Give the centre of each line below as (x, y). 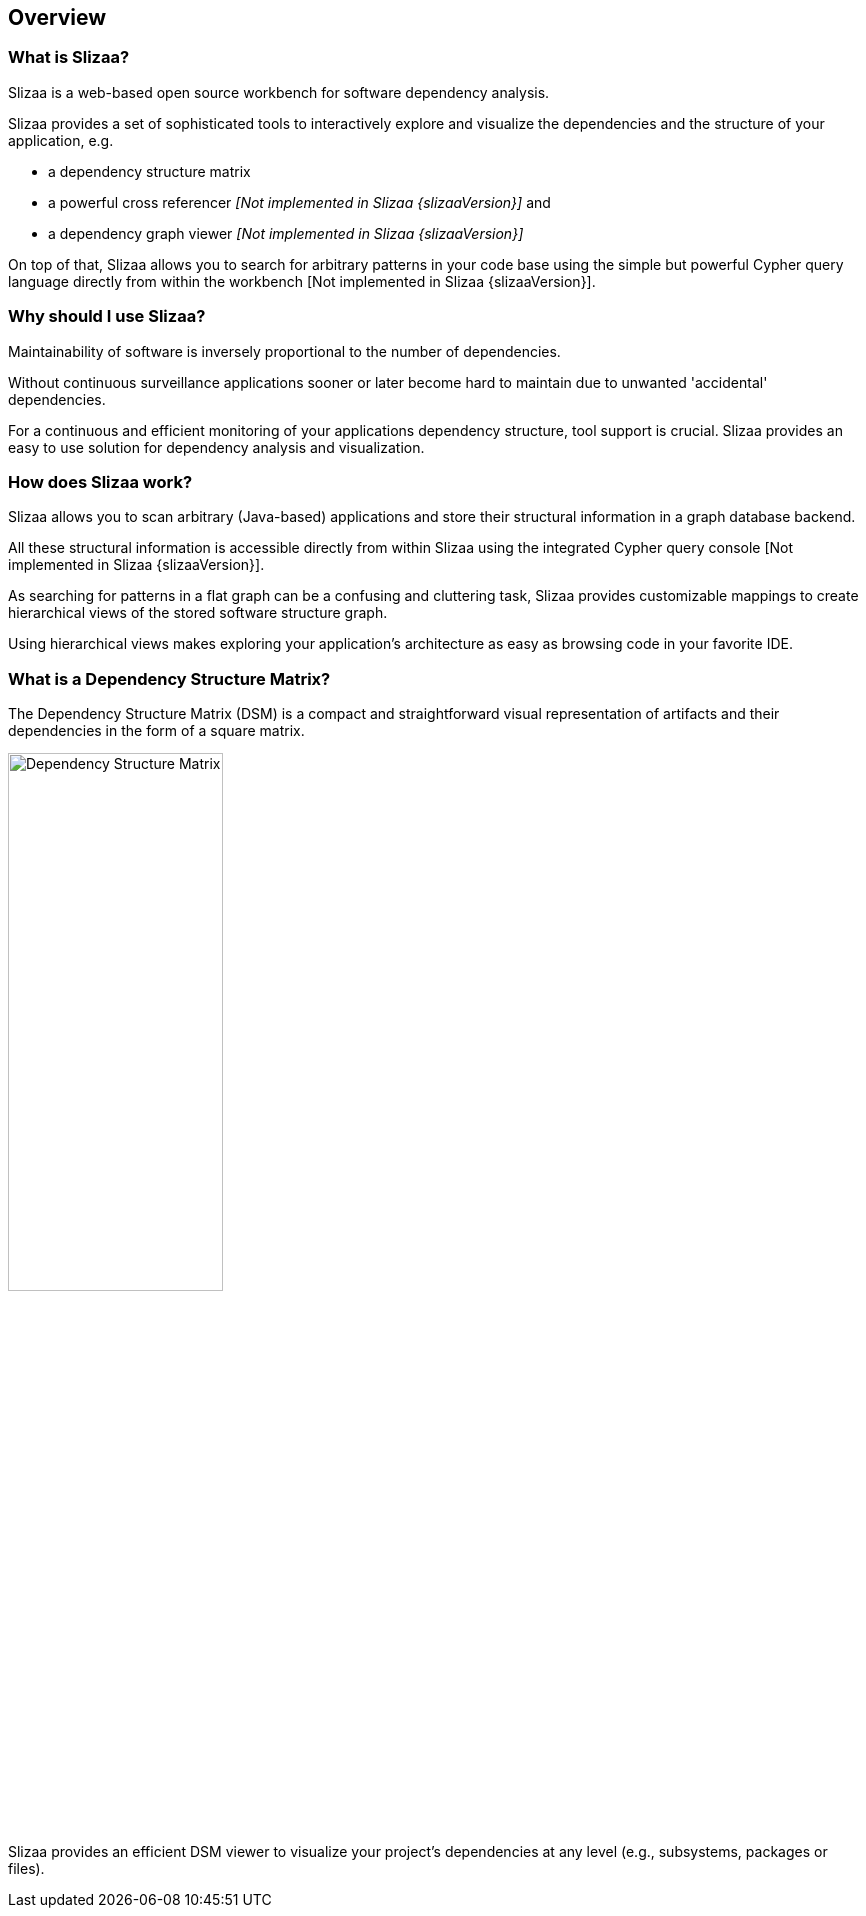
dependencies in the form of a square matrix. (156, 731)
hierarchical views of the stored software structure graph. (198, 613)
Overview (57, 17)
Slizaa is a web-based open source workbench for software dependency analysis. (279, 92)
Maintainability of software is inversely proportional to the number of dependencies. (284, 351)
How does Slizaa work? (100, 481)
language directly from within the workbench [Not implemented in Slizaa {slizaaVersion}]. (302, 281)
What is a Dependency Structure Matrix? (169, 678)
